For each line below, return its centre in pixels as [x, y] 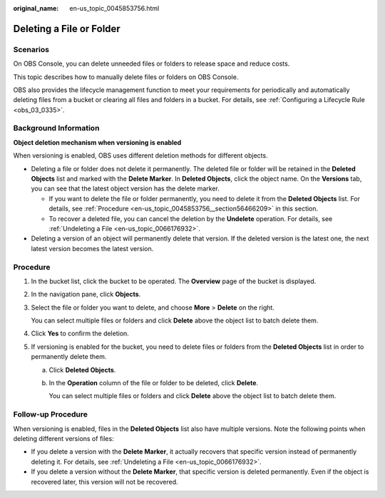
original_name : [36, 8]
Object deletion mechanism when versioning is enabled [97, 142]
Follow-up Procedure [51, 415]
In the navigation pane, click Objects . [86, 294]
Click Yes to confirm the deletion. [80, 334]
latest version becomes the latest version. [92, 248]
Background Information [56, 128]
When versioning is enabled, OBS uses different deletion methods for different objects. [140, 156]
